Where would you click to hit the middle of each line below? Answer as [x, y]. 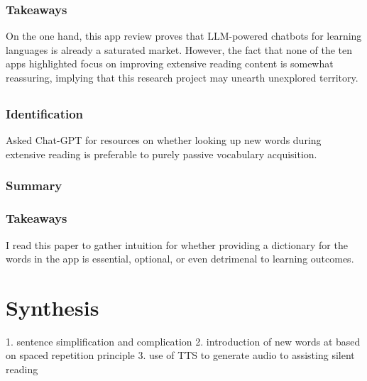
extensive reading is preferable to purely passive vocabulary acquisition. [161, 154]
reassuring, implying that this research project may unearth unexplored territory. [182, 77]
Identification [45, 113]
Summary [34, 186]
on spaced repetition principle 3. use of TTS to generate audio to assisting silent [180, 355]
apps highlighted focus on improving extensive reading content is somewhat [170, 63]
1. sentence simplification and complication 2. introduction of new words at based [183, 341]
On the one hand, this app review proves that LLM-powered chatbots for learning [184, 36]
